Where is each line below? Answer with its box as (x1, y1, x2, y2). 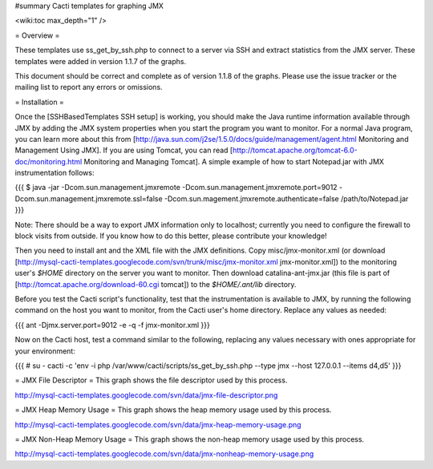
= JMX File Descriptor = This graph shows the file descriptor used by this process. (14, 375, 288, 385)
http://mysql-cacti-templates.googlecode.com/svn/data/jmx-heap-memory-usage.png (14, 419, 301, 429)
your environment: (14, 346, 75, 356)
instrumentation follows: (14, 168, 95, 178)
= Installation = (14, 97, 64, 107)
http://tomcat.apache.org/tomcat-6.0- (233, 145, 358, 156)
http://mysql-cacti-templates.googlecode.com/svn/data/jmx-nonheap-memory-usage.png (14, 449, 314, 459)
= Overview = (14, 30, 60, 40)
